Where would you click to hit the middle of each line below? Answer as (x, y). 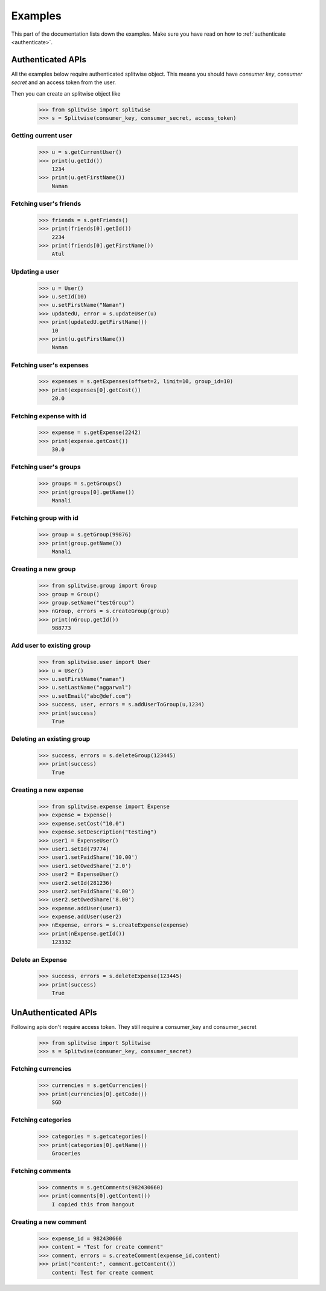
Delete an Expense (39, 959)
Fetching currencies (41, 1069)
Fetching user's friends (46, 204)
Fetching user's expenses (50, 365)
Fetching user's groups (46, 467)
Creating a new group (43, 569)
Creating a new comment (49, 1222)
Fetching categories (41, 1120)
